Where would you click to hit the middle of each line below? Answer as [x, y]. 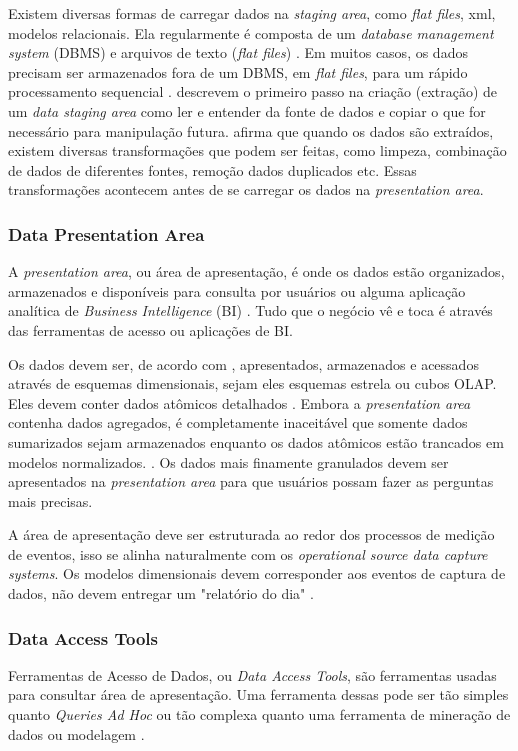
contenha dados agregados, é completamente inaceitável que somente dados [238, 422]
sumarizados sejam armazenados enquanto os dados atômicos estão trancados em [256, 441]
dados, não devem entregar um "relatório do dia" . [161, 593]
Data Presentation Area [106, 233]
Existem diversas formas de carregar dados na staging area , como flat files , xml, [252, 13]
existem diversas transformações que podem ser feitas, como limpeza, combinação [257, 150]
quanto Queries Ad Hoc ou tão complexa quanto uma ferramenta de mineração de [259, 714]
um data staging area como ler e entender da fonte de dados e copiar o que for [247, 110]
